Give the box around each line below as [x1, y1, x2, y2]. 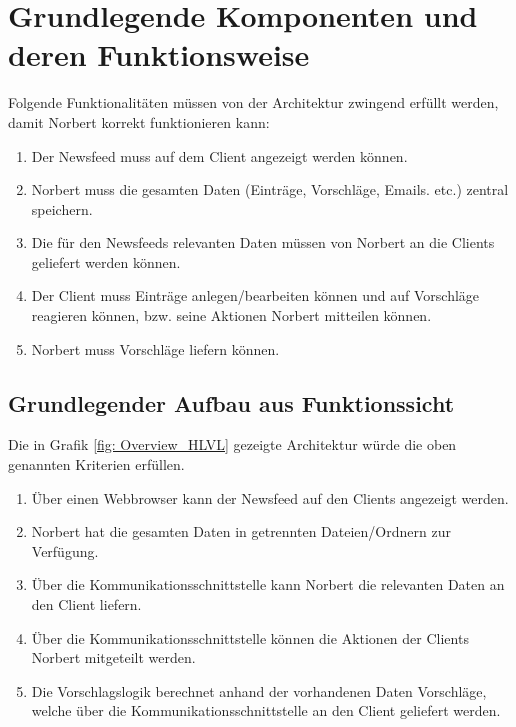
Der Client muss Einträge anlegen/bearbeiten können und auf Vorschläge [31, 285, 480, 306]
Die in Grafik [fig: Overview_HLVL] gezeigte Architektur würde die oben [8, 434, 457, 455]
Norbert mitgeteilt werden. [31, 647, 196, 668]
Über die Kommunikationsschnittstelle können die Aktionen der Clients [31, 627, 469, 648]
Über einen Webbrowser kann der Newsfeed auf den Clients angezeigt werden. [31, 487, 509, 508]
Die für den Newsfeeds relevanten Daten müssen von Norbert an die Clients [31, 232, 495, 253]
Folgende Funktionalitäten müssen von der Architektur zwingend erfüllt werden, [8, 92, 499, 113]
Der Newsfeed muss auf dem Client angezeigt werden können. [31, 145, 408, 166]
